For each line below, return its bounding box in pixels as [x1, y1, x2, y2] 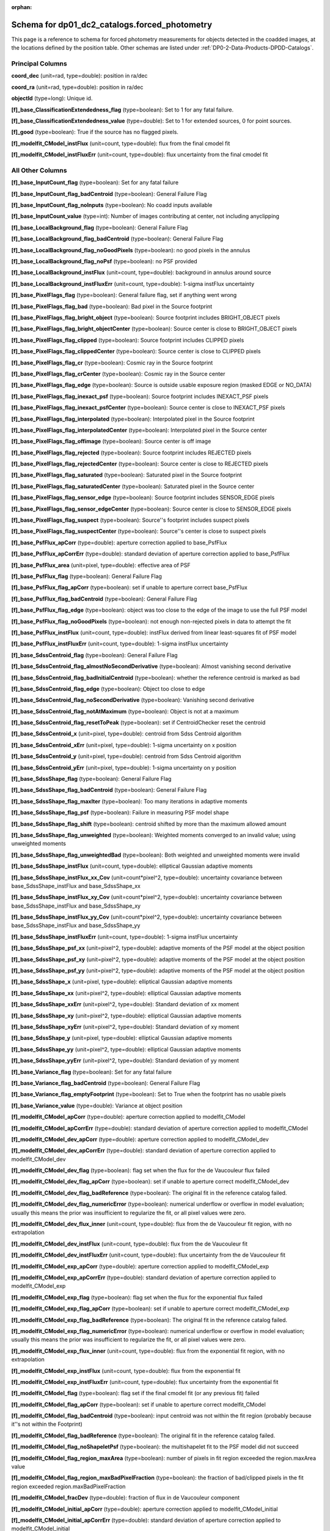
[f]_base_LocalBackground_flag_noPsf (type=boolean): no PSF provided [11, 258, 198, 265]
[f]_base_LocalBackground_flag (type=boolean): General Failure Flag [11, 224, 188, 231]
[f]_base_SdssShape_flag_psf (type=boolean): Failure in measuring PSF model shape [11, 809, 229, 816]
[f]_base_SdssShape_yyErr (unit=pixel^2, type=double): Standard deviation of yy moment [11, 1057, 240, 1064]
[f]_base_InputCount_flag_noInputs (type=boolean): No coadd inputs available [11, 201, 213, 209]
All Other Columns [11, 166, 67, 175]
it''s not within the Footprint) [11, 1421, 82, 1428]
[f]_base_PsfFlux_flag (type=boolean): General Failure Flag [11, 573, 162, 580]
